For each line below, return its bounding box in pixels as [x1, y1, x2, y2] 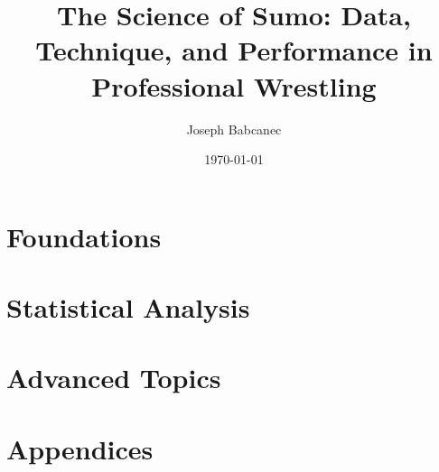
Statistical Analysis [6, 289, 250, 326]
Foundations [6, 217, 162, 255]
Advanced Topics [6, 359, 221, 396]
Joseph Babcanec [186, 119, 282, 138]
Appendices [6, 430, 154, 467]
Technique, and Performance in [35, 32, 433, 69]
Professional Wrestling [91, 67, 377, 104]
